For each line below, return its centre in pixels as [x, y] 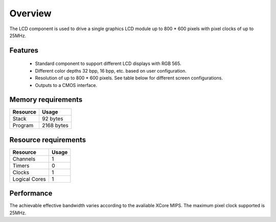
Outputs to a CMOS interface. [66, 85]
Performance [31, 194]
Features [24, 50]
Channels [24, 159]
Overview [30, 13]
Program [23, 125]
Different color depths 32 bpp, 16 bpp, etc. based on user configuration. [111, 71]
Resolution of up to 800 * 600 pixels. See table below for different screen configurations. [129, 78]
